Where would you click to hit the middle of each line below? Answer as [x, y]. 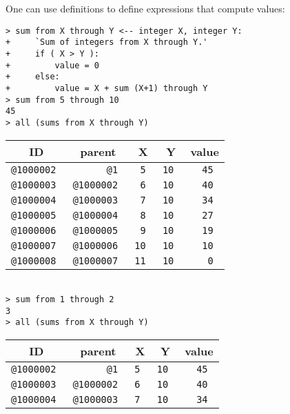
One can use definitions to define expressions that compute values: [145, 8]
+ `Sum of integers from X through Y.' [107, 42]
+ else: [33, 77]
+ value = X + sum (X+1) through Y [107, 88]
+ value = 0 [53, 65]
